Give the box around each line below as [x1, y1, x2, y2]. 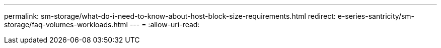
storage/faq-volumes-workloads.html [4, 20, 128, 29]
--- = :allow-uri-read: [129, 20, 200, 29]
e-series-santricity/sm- [337, 12, 415, 20]
